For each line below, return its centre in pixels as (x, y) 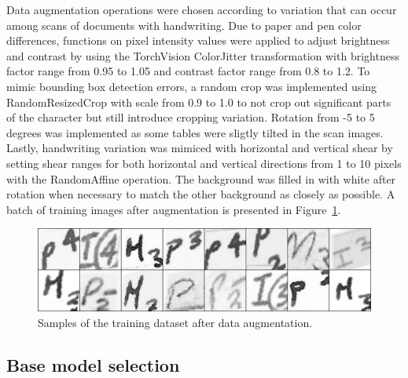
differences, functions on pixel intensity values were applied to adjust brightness (198, 40)
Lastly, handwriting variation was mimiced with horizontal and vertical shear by (200, 148)
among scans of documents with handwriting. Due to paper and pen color (184, 25)
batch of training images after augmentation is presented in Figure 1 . (174, 209)
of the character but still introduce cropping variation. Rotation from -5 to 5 (191, 117)
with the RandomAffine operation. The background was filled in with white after (201, 178)
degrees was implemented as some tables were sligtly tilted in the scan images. (195, 132)
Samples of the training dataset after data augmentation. (175, 322)
